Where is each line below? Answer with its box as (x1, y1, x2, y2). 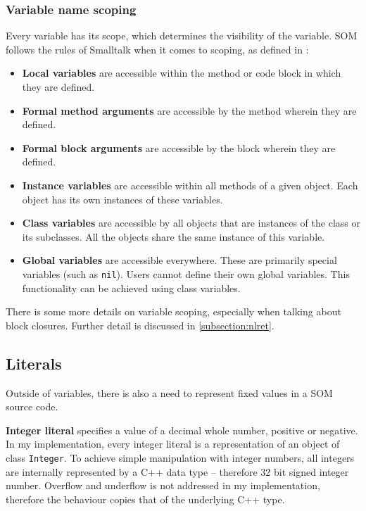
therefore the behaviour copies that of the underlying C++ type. (6, 491, 285, 506)
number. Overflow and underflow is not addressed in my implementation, (6, 478, 320, 493)
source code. (6, 399, 58, 414)
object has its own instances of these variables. (22, 191, 223, 206)
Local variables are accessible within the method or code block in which (22, 65, 341, 80)
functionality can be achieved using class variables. (22, 280, 241, 295)
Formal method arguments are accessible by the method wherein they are (22, 103, 357, 118)
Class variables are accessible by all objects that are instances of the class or (22, 215, 360, 230)
